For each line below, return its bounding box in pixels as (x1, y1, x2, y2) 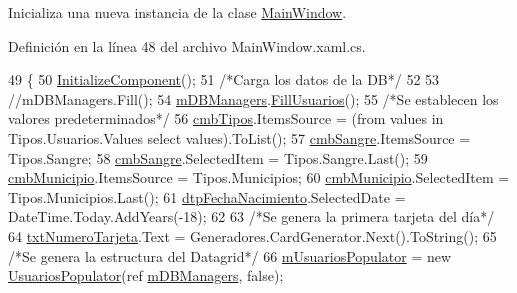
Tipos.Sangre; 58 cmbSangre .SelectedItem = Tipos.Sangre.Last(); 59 (8, 147, 428, 168)
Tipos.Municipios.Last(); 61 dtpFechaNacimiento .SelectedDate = (8, 186, 406, 207)
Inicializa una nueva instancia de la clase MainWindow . (8, 2, 347, 22)
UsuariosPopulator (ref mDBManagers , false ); (8, 265, 284, 286)
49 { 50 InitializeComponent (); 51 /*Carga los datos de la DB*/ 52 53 (8, 69, 440, 90)
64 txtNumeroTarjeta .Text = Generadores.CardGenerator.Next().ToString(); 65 (8, 225, 497, 246)
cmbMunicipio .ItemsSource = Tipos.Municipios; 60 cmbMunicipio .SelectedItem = (8, 167, 510, 188)
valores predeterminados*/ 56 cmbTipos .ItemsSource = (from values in (8, 108, 444, 129)
